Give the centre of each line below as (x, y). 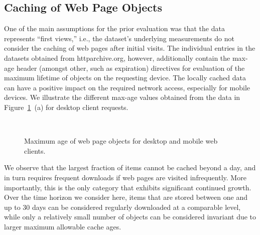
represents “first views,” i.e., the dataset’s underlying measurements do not (119, 38)
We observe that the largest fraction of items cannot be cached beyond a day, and (130, 167)
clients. (35, 150)
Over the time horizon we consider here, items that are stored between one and (126, 197)
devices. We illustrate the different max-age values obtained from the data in (122, 97)
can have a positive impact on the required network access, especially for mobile (127, 87)
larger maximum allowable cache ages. (63, 226)
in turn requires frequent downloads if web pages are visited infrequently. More (125, 177)
